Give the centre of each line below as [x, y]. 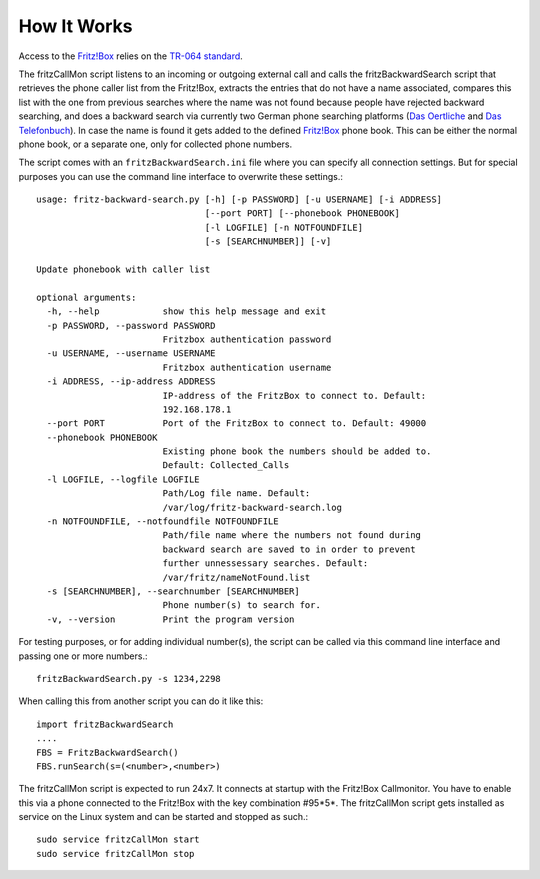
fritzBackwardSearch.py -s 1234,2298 [129, 678]
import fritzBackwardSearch [105, 724]
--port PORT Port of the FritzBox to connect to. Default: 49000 [236, 423]
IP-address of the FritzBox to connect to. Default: [294, 395]
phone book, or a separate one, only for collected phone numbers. [155, 144]
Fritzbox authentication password [247, 339]
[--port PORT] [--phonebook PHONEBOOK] [302, 213]
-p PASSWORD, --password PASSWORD [131, 325]
